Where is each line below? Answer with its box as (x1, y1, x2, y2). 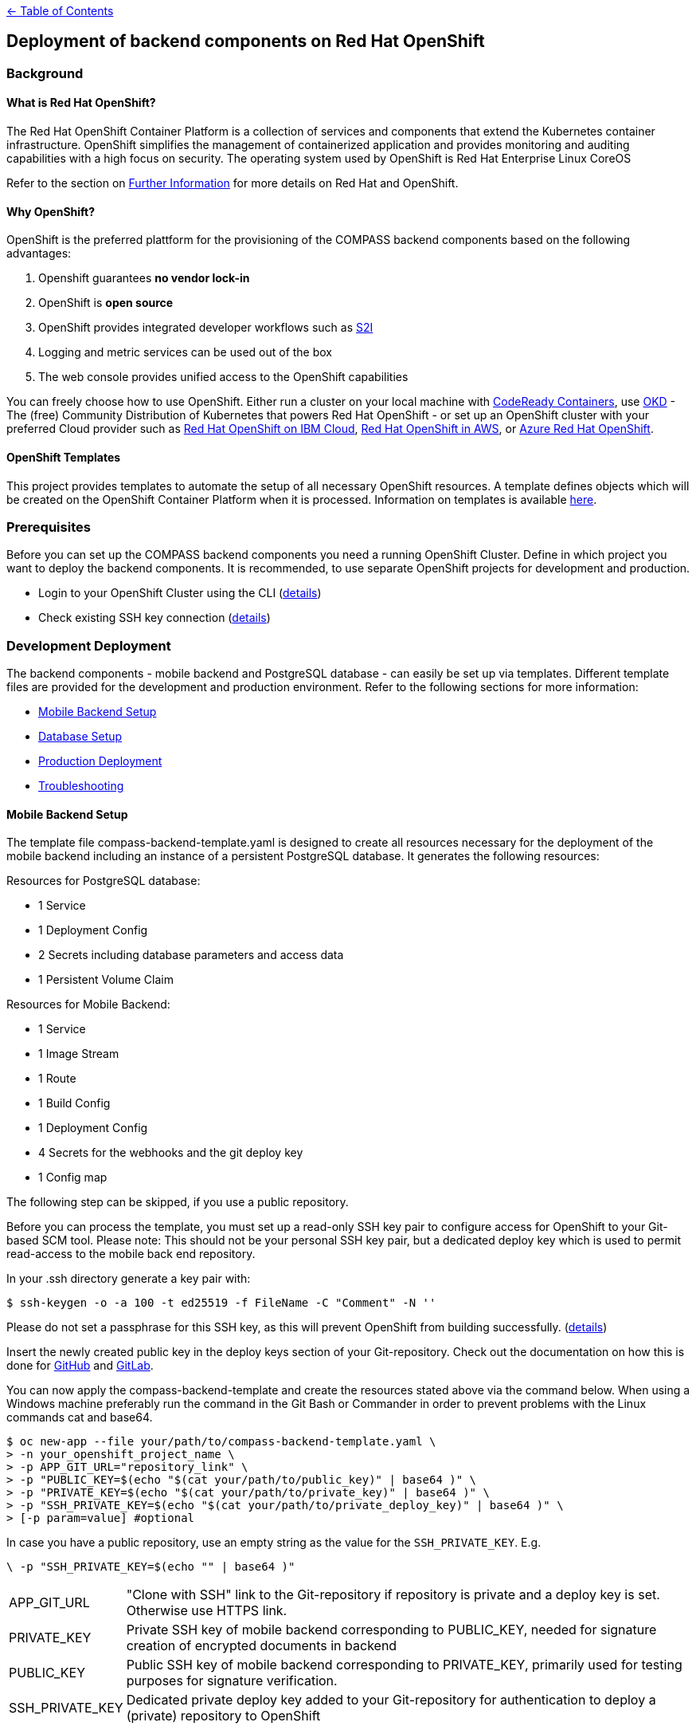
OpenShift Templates (6, 450, 121, 464)
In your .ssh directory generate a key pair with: (6, 1272, 251, 1286)
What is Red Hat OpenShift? (6, 96, 156, 110)
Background (6, 65, 84, 81)
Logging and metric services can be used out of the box (38, 345, 333, 360)
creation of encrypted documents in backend (126, 1638, 397, 1654)
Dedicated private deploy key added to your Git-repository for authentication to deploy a (126, 1692, 656, 1708)
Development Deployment (6, 637, 171, 654)
